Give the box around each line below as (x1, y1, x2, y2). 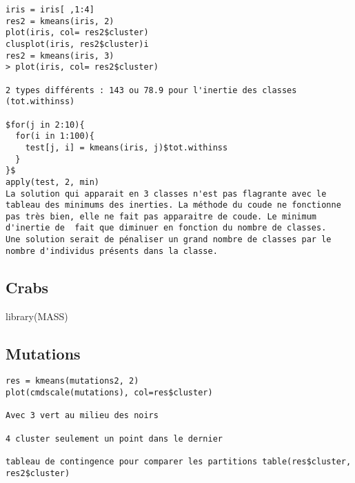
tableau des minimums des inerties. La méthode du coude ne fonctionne (6, 200, 341, 210)
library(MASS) (6, 308, 68, 323)
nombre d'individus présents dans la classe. (6, 246, 218, 256)
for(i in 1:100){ (15, 131, 94, 141)
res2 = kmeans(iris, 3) (6, 50, 114, 61)
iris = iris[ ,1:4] (6, 5, 94, 14)
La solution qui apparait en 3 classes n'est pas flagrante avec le (6, 188, 327, 199)
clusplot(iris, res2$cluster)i (6, 39, 149, 49)
